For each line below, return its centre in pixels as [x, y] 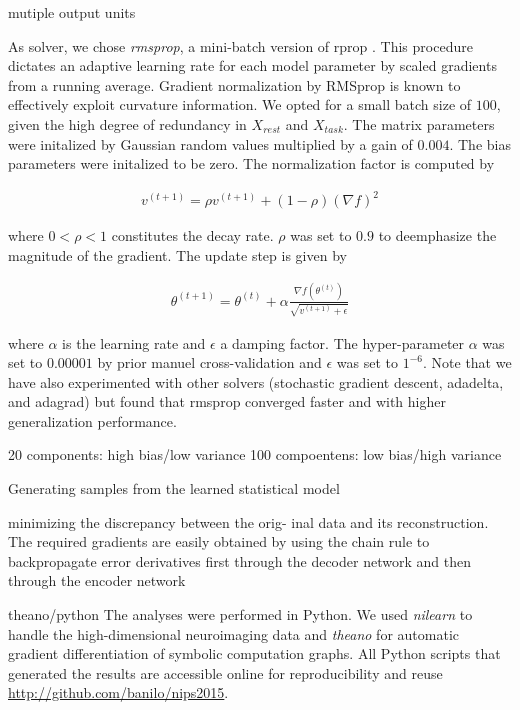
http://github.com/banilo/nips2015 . [118, 692]
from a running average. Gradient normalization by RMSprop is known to [234, 84]
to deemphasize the [437, 235]
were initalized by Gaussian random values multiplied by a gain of [210, 143]
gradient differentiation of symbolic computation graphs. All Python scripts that [254, 653]
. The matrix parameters [419, 123]
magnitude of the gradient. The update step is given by [177, 254]
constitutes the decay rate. [192, 235]
